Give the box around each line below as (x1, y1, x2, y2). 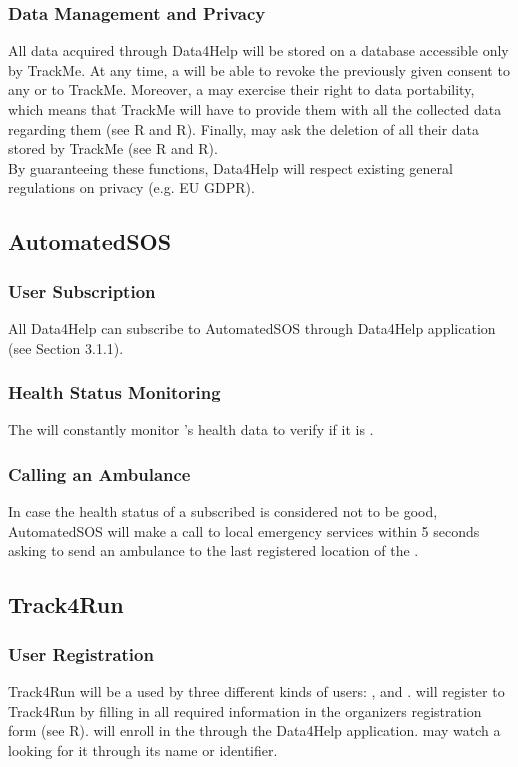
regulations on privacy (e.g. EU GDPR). (8, 177, 255, 198)
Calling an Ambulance (8, 461, 191, 486)
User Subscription (8, 278, 156, 303)
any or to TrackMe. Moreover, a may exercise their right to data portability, (8, 79, 475, 100)
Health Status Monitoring (8, 380, 221, 405)
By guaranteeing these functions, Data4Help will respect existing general (8, 157, 453, 178)
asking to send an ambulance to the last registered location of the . (8, 540, 419, 561)
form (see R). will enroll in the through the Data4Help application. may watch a (8, 720, 501, 741)
